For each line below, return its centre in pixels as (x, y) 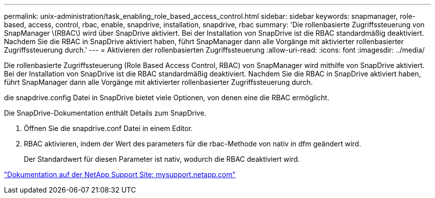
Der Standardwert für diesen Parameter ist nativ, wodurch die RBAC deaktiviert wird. (162, 159)
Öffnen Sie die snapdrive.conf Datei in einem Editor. (109, 128)
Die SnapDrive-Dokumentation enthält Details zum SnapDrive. (105, 113)
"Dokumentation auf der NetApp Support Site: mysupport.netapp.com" (120, 174)
